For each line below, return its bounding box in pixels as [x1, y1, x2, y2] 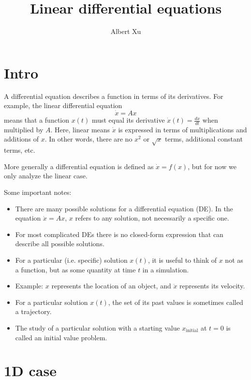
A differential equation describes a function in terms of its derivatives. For [4, 91, 223, 101]
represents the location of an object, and [51, 281, 171, 291]
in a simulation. [142, 264, 189, 274]
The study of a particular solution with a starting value [15, 322, 180, 332]
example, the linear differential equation [4, 100, 122, 111]
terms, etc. [4, 145, 35, 155]
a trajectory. [15, 306, 52, 317]
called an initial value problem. [15, 332, 107, 342]
